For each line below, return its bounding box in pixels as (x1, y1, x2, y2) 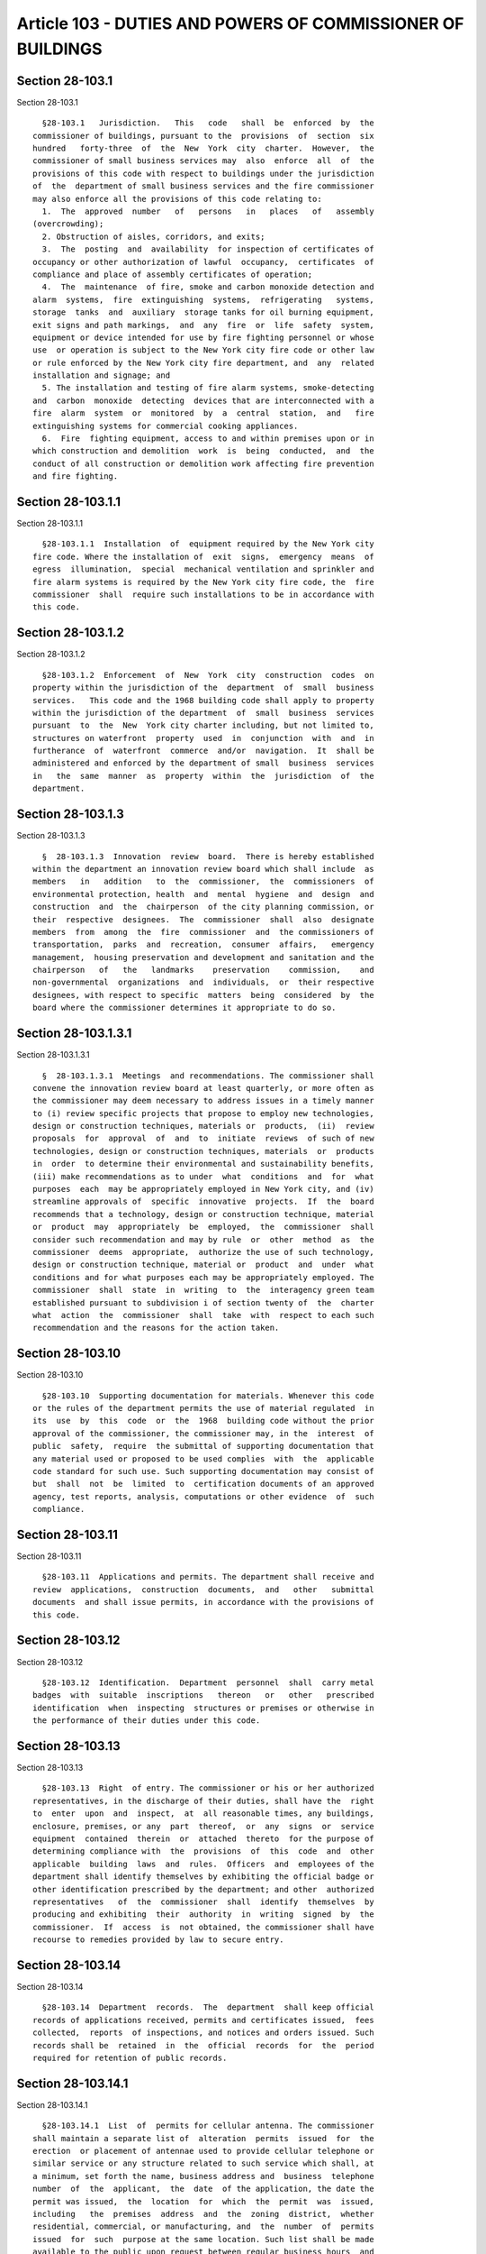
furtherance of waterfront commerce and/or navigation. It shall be (32, 746, 374, 756)
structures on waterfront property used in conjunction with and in (32, 733, 374, 743)
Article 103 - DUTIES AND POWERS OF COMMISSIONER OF (16, 14, 464, 33)
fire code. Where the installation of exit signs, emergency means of (32, 551, 374, 562)
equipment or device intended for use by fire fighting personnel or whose (32, 332, 374, 343)
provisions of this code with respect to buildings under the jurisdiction (32, 168, 374, 179)
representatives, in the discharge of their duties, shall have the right (32, 1795, 374, 1806)
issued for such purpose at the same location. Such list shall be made (32, 2234, 374, 2244)
